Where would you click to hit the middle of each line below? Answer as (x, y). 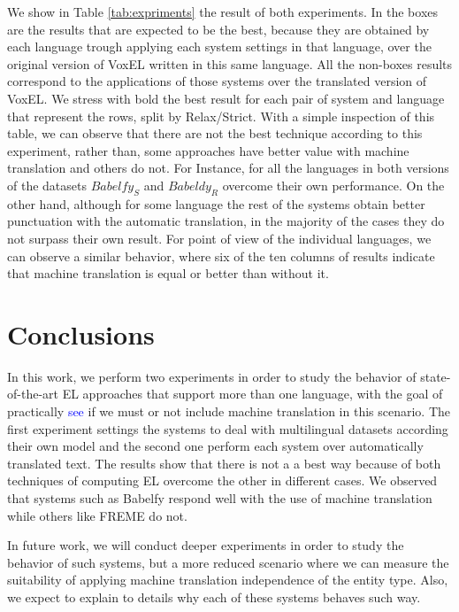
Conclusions (81, 333)
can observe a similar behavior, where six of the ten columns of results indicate (221, 256)
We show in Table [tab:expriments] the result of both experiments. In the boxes (223, 12)
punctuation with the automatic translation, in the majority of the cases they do (226, 221)
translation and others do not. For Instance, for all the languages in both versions (228, 168)
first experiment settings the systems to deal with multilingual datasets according (228, 428)
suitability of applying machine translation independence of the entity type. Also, (228, 580)
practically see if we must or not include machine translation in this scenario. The (229, 411)
